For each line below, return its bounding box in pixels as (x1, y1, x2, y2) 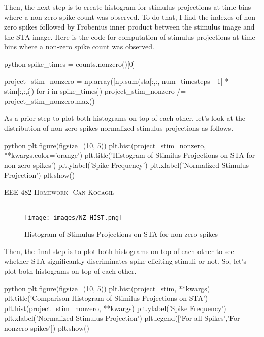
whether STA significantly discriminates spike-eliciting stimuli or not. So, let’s (4, 256, 246, 266)
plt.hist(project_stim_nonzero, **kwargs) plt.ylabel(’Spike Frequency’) (4, 302, 226, 313)
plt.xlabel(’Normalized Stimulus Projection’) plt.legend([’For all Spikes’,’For (4, 313, 240, 323)
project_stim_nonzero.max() (4, 95, 95, 106)
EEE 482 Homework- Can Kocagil (4, 186, 114, 197)
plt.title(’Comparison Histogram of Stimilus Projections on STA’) (4, 293, 208, 303)
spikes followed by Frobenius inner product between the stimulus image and (19, 21, 255, 32)
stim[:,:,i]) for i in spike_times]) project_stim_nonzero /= (4, 86, 186, 96)
